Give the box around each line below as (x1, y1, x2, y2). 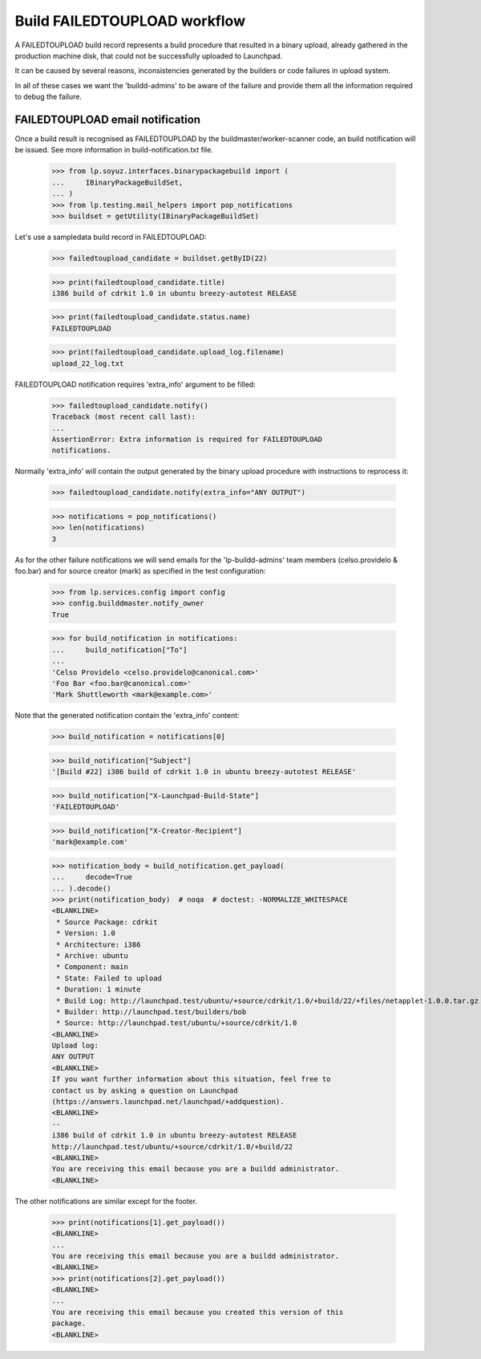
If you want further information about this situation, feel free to (51, 1075, 331, 1084)
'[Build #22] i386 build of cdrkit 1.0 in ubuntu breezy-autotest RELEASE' (51, 767, 357, 777)
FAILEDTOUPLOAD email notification (14, 112, 200, 126)
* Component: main (56, 963, 128, 972)
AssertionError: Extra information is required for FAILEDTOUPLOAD (51, 434, 323, 444)
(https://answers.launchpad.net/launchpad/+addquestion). (51, 1097, 285, 1106)
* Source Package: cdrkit (56, 917, 158, 927)
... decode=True (51, 873, 132, 882)
